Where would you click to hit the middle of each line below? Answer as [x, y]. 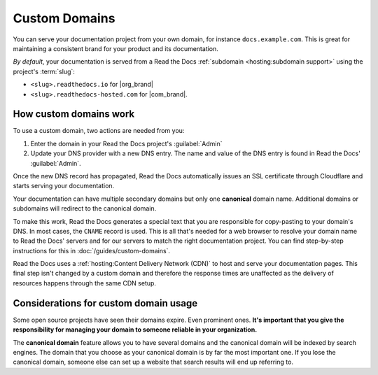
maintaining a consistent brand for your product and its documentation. [115, 48]
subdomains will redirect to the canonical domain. [85, 208]
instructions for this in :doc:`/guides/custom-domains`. [92, 250]
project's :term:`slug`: [44, 71]
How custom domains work [74, 114]
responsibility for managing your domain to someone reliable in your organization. [135, 330]
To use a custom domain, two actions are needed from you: [99, 131]
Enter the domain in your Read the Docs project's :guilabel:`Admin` [127, 143]
